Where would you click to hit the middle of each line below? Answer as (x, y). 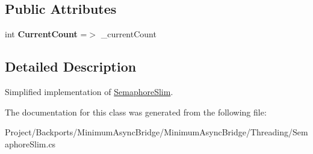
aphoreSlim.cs (30, 143)
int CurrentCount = (46, 34)
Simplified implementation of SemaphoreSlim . (89, 91)
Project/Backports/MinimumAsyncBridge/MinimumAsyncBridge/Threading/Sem (156, 132)
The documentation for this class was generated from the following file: (136, 112)
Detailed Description (71, 66)
